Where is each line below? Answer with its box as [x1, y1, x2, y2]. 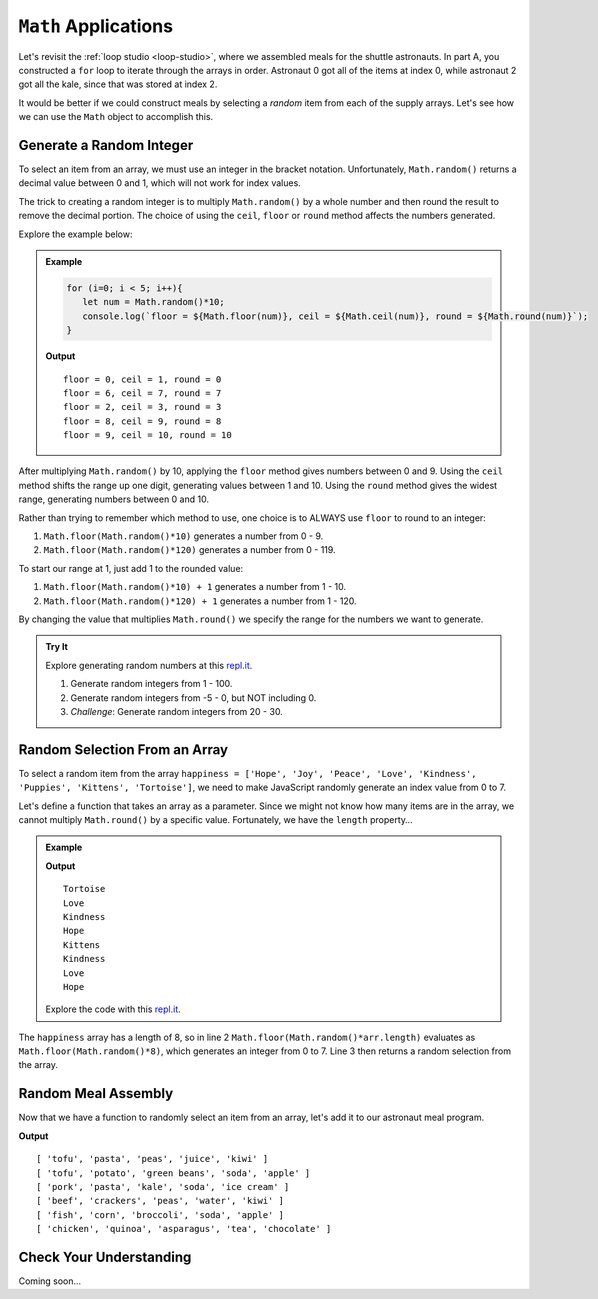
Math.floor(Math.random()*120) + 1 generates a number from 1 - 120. [43, 595, 357, 607]
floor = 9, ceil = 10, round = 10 [63, 430, 232, 441]
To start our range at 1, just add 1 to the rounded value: [18, 562, 244, 574]
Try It [45, 641, 69, 653]
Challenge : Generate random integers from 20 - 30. [70, 705, 284, 717]
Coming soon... [18, 1275, 82, 1287]
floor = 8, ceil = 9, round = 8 [63, 415, 222, 427]
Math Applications [18, 15, 174, 37]
